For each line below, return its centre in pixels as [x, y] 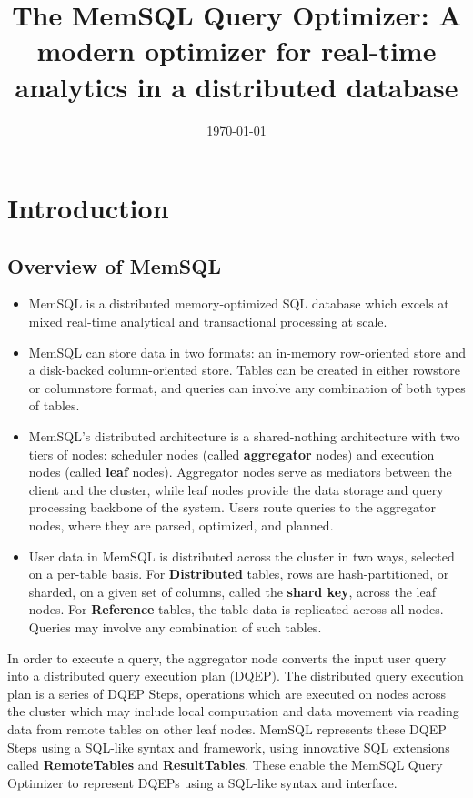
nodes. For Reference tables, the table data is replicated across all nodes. [236, 609]
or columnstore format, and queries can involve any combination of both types [247, 387]
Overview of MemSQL [114, 265]
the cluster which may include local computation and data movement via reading [233, 711]
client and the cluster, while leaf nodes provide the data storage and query [236, 489]
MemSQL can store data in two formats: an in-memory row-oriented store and [247, 352]
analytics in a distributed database [236, 86]
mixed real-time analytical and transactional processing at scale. [208, 322]
